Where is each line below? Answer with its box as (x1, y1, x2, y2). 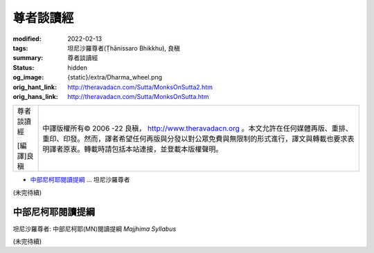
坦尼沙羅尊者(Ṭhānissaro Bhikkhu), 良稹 (67, 44, 180, 52)
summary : (12, 54, 44, 62)
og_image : (12, 73, 44, 82)
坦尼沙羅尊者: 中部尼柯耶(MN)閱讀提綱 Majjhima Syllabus (12, 225, 177, 233)
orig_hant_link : (12, 83, 57, 91)
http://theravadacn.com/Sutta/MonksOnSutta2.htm (67, 83, 213, 91)
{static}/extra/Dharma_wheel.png (67, 73, 163, 82)
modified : (12, 35, 42, 43)
